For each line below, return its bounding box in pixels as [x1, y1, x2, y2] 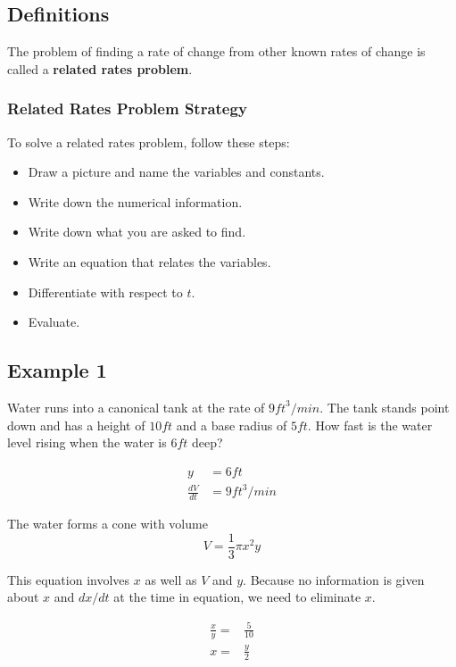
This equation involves [7, 570, 130, 588]
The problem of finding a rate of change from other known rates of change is [7, 42, 426, 61]
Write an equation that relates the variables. [28, 252, 271, 271]
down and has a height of [7, 415, 145, 434]
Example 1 [7, 356, 107, 384]
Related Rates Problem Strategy [7, 97, 247, 120]
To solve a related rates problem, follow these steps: [7, 132, 290, 151]
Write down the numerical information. [28, 192, 243, 211]
